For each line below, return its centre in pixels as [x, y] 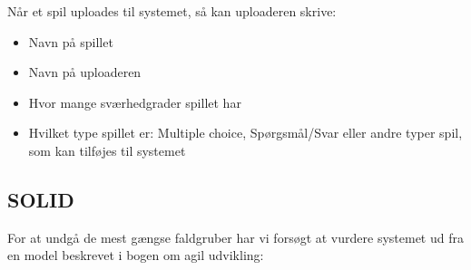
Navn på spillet [71, 41]
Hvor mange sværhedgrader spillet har [135, 102]
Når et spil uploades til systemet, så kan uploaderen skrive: [172, 11]
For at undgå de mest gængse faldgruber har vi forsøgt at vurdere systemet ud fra [235, 237]
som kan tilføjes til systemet [107, 150]
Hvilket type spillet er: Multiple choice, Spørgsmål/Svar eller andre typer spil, [245, 133]
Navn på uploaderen [85, 72]
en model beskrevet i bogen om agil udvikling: [136, 255]
